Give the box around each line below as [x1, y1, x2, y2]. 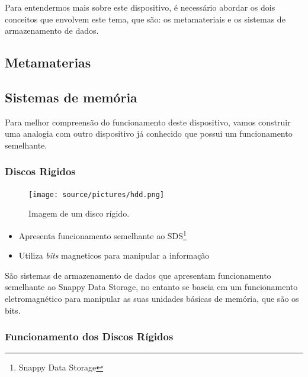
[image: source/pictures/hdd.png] [28, 190, 165, 199]
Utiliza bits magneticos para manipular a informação [18, 249, 210, 262]
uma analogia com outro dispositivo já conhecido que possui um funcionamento [5, 127, 293, 140]
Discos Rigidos [5, 164, 76, 179]
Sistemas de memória [5, 88, 137, 106]
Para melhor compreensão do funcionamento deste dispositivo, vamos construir [5, 115, 291, 128]
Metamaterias [5, 53, 91, 72]
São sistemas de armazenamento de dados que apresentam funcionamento [5, 269, 271, 281]
